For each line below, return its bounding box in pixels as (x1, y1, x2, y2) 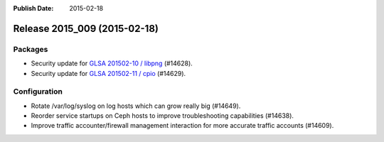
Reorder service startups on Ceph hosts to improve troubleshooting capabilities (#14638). (31, 111, 294, 120)
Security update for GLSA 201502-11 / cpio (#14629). (31, 69, 186, 77)
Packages (13, 44, 48, 54)
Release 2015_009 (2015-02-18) (13, 22, 159, 35)
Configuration (13, 87, 63, 97)
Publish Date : (13, 4, 54, 12)
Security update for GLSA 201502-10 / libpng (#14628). (31, 59, 193, 67)
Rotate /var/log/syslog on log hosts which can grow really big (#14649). (31, 102, 241, 110)
